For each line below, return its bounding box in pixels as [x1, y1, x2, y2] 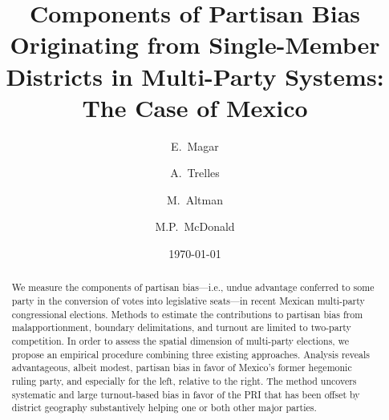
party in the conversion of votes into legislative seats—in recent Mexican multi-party [11, 294, 365, 308]
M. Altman [166, 191, 223, 208]
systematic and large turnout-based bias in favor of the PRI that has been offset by [11, 387, 360, 401]
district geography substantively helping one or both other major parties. [11, 401, 317, 414]
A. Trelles [170, 164, 220, 181]
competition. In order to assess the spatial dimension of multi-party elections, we [11, 334, 350, 348]
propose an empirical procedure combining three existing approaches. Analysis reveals [11, 347, 370, 361]
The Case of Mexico [82, 91, 308, 123]
